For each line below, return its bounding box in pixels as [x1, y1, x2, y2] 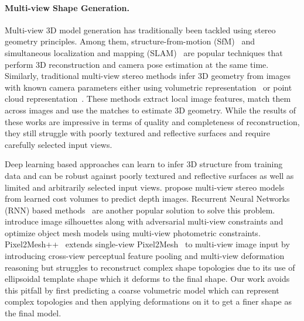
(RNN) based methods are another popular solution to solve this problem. [5, 203, 275, 216]
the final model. [5, 307, 62, 319]
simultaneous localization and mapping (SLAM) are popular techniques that [5, 46, 283, 58]
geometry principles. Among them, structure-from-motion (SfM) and [5, 35, 255, 47]
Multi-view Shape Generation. [5, 1, 129, 13]
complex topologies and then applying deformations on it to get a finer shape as [5, 295, 292, 308]
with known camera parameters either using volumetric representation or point [5, 81, 292, 93]
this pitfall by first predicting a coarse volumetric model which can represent [5, 284, 279, 296]
